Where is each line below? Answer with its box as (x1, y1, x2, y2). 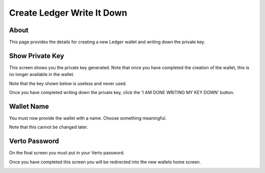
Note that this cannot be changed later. (9, 124, 88, 130)
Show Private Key (9, 51, 64, 60)
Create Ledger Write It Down (9, 7, 128, 18)
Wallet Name (9, 102, 49, 110)
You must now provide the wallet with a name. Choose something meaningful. (9, 115, 167, 121)
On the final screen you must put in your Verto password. (9, 150, 125, 156)
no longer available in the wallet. (9, 72, 75, 77)
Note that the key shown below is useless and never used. (9, 80, 127, 86)
